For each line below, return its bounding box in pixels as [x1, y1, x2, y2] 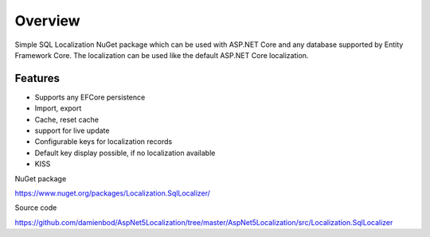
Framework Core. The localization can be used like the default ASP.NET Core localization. [14, 50, 309, 60]
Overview [14, 12, 80, 29]
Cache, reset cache [34, 115, 100, 124]
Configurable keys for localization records [34, 137, 173, 146]
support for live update [34, 126, 110, 135]
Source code [14, 203, 57, 212]
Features [14, 72, 60, 85]
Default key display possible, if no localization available [34, 148, 216, 157]
